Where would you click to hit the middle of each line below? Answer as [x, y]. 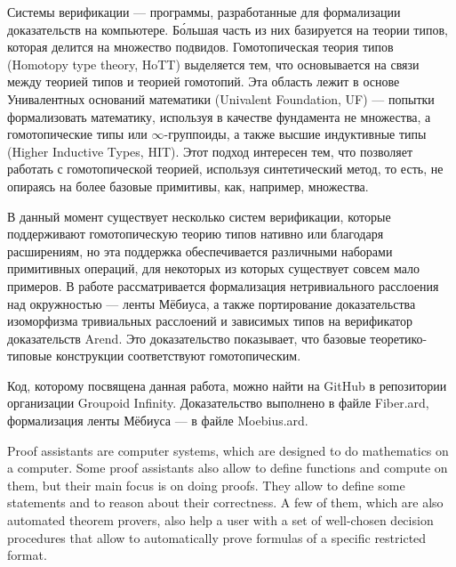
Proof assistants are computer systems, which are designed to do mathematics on [228, 450]
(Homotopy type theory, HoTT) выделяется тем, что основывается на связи [213, 64]
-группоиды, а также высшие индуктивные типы [295, 134]
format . [27, 555]
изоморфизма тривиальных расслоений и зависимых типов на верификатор [210, 321]
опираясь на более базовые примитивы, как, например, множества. [188, 186]
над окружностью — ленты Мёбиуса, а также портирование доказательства [212, 303]
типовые [30, 356]
